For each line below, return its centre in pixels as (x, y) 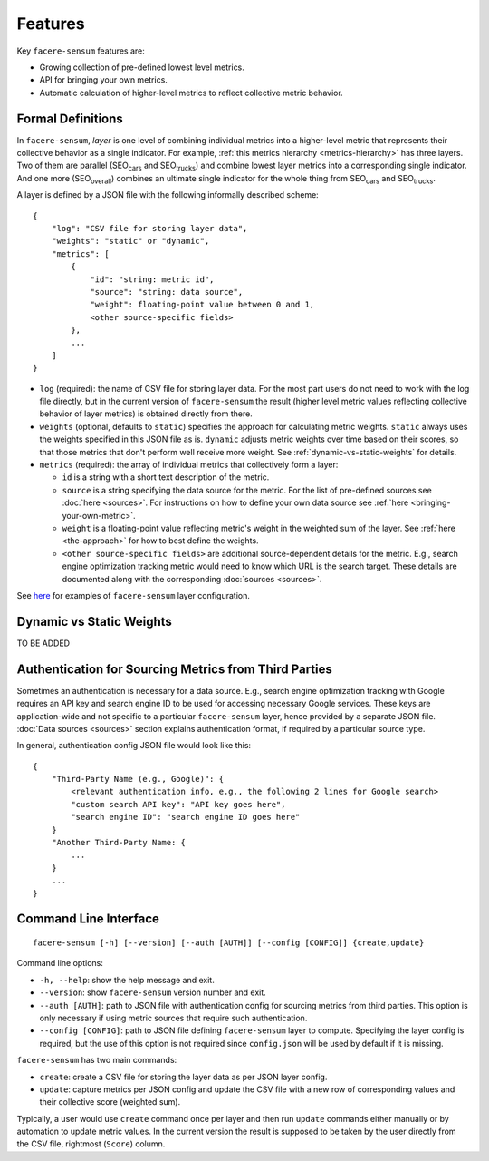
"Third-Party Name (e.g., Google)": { (138, 779)
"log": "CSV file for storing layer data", (149, 228)
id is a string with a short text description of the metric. (166, 477)
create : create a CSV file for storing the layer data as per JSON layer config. (183, 1077)
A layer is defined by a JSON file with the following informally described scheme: (168, 195)
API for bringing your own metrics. (103, 80)
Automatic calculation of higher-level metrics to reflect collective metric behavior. (191, 93)
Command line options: (60, 963)
